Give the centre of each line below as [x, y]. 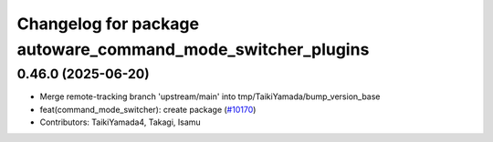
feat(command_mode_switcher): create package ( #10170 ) [148, 109]
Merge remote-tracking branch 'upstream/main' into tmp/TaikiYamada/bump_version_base [210, 96]
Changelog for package [108, 24]
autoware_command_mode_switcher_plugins [193, 49]
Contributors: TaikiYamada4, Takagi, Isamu [120, 122]
